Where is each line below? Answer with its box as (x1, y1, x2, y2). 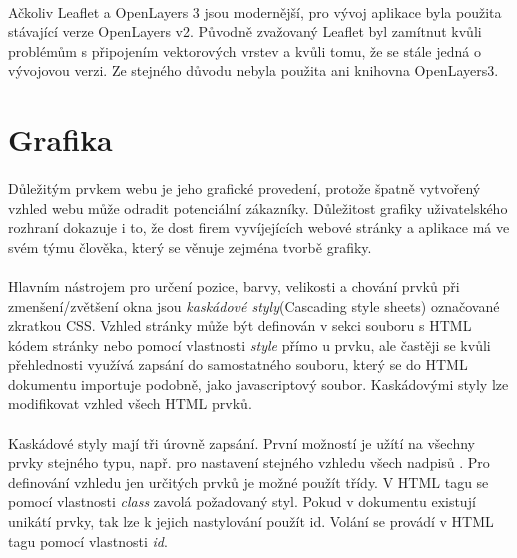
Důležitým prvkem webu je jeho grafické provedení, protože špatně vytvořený (8, 177, 481, 198)
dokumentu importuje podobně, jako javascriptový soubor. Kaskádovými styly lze (8, 373, 509, 394)
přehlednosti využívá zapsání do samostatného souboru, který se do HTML (8, 354, 468, 375)
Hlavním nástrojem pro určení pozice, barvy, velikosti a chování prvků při (8, 275, 460, 296)
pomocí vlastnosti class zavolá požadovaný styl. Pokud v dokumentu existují (8, 491, 476, 512)
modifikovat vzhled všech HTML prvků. (8, 393, 252, 414)
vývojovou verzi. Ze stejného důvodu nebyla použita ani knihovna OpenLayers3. (8, 60, 499, 81)
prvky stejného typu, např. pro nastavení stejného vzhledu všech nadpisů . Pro (8, 452, 490, 473)
